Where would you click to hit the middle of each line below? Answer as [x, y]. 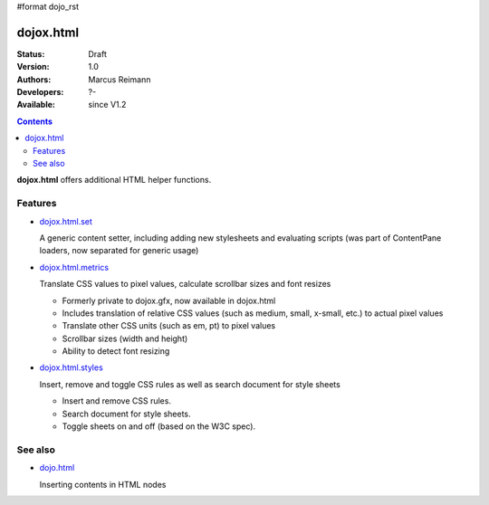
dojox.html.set [66, 221]
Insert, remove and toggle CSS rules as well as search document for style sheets [190, 384]
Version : [33, 67]
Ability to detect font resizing [116, 351]
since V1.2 [107, 105]
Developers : [40, 92]
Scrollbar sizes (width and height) [125, 338]
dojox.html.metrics [74, 267]
